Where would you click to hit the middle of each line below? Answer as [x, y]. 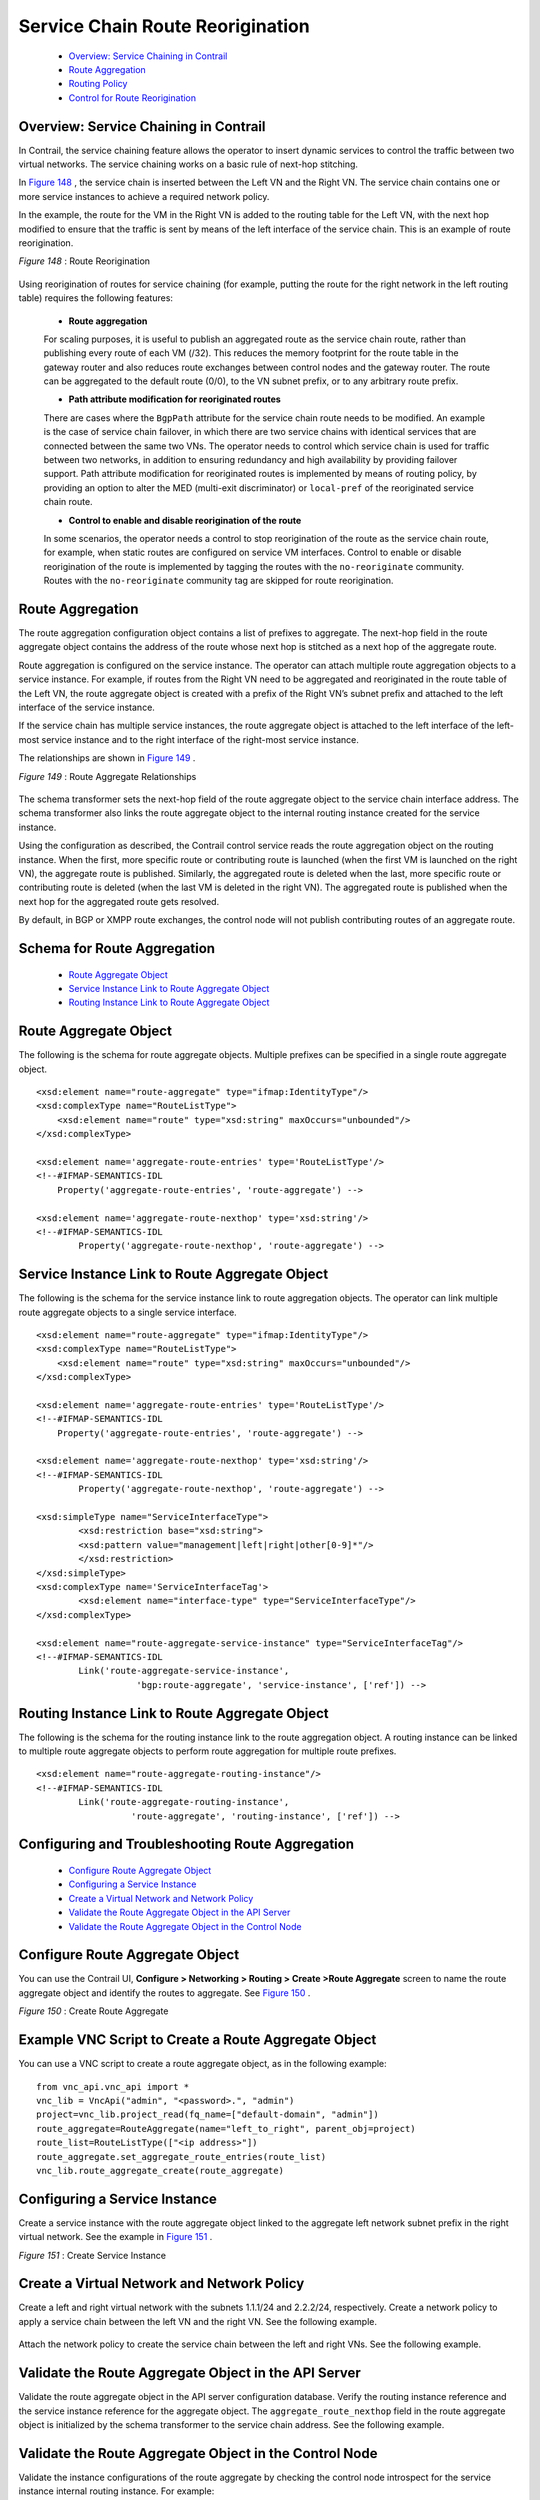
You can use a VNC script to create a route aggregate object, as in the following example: [202, 2064]
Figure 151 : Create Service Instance [92, 2255]
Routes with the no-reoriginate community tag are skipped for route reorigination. [218, 581]
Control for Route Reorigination [132, 97]
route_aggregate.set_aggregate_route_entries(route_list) [181, 2156]
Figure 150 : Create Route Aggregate [93, 2011]
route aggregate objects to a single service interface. [127, 1312]
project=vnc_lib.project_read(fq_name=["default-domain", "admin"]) [207, 2114]
